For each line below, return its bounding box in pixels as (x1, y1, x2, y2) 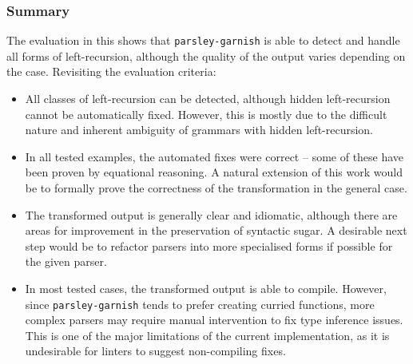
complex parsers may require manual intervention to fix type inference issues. (25, 311, 403, 328)
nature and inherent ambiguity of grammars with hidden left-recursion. (25, 121, 374, 138)
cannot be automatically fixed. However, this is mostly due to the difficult (25, 105, 387, 122)
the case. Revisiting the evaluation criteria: (6, 63, 216, 80)
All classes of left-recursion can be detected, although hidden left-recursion (25, 90, 391, 107)
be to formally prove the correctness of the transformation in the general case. (25, 180, 407, 196)
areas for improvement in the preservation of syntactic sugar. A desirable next (25, 222, 407, 239)
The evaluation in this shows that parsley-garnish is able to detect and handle (6, 32, 400, 49)
